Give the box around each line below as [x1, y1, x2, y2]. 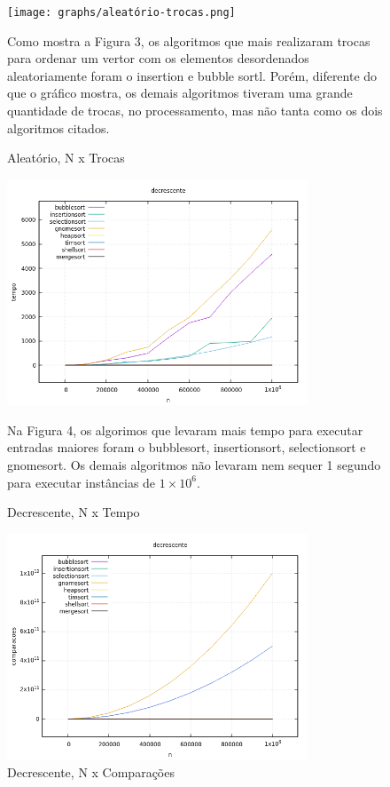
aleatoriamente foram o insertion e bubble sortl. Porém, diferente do [7, 66, 378, 84]
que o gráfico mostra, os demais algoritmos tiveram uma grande [7, 83, 353, 102]
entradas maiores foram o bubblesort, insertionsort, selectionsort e [7, 438, 366, 457]
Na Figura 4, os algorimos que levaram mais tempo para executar [7, 420, 363, 439]
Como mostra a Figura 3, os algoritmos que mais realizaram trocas [7, 31, 370, 50]
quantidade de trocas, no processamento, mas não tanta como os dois [7, 101, 383, 120]
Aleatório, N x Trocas [7, 148, 125, 167]
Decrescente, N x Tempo [7, 503, 140, 521]
